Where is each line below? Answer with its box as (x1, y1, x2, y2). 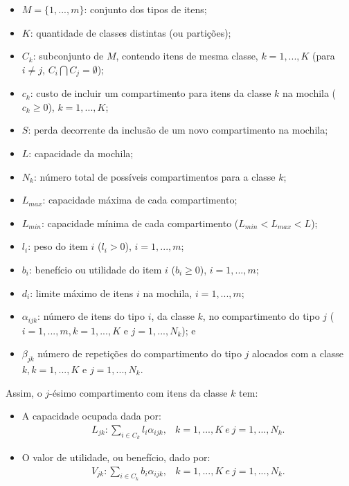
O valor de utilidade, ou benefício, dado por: (21, 450, 211, 465)
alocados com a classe (252, 346, 344, 361)
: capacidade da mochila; (28, 146, 134, 161)
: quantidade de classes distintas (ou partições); (30, 25, 231, 39)
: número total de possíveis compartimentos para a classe (33, 169, 276, 183)
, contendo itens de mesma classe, (116, 48, 258, 63)
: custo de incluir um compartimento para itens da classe (30, 86, 271, 100)
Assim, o (6, 385, 42, 399)
